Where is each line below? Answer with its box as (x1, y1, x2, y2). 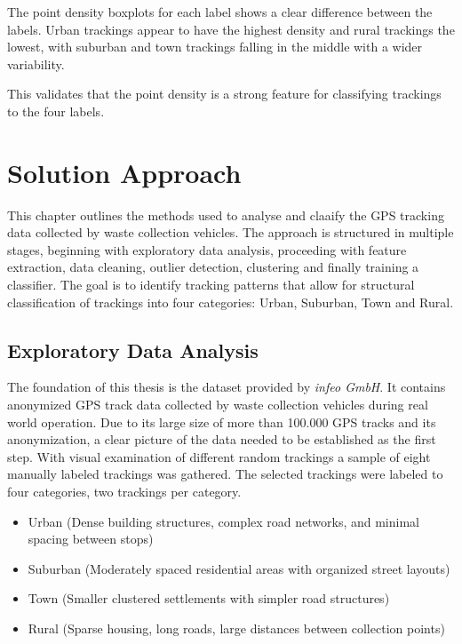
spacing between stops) (28, 529, 154, 548)
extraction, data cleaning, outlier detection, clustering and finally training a (7, 258, 419, 276)
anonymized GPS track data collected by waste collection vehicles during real (7, 395, 428, 414)
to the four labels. (7, 101, 105, 120)
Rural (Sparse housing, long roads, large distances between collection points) (28, 618, 445, 637)
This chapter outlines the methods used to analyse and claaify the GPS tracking (7, 205, 444, 224)
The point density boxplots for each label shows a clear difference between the (7, 3, 433, 20)
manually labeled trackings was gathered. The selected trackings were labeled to (7, 465, 443, 483)
